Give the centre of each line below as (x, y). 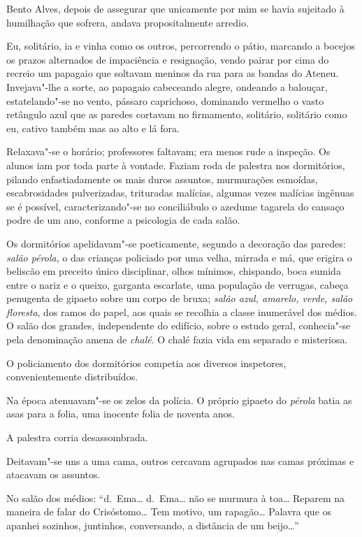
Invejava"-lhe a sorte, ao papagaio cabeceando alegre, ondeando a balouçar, (167, 86)
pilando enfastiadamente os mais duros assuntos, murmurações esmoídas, (162, 179)
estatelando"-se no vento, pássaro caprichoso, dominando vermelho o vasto (165, 100)
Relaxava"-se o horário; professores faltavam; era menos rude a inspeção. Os (168, 151)
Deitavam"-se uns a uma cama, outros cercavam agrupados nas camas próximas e (180, 460)
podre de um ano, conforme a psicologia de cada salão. (123, 220)
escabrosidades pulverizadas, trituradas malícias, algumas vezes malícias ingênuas (180, 193)
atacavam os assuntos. (53, 474)
